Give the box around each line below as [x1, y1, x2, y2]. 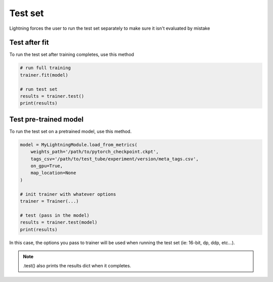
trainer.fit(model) [20, 72, 68, 78]
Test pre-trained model [9, 115, 84, 124]
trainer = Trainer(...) [20, 198, 79, 204]
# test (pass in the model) [20, 212, 89, 218]
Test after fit [9, 38, 49, 47]
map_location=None [30, 170, 76, 176]
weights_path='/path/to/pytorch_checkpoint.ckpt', [30, 149, 159, 155]
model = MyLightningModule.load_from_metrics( [20, 142, 138, 147]
